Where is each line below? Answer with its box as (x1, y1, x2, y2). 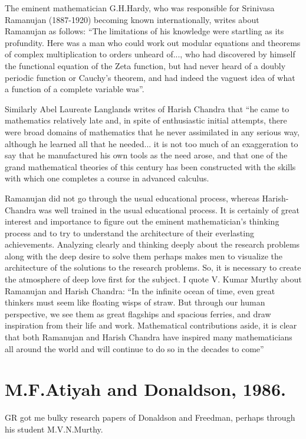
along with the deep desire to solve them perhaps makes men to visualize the (5, 249, 282, 262)
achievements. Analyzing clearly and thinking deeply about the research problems (5, 238, 300, 251)
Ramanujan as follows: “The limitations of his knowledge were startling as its (5, 25, 284, 37)
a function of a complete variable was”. (5, 83, 144, 95)
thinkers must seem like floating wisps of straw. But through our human (5, 296, 265, 308)
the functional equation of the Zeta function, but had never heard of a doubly (5, 59, 286, 71)
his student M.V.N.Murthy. (5, 422, 103, 435)
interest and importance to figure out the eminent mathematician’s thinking (5, 215, 279, 227)
